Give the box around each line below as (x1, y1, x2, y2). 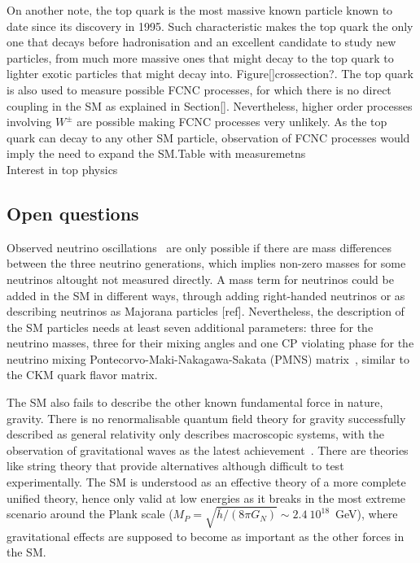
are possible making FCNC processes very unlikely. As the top (77, 113, 387, 130)
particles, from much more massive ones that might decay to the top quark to (7, 49, 394, 66)
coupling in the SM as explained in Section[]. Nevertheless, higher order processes (7, 97, 413, 114)
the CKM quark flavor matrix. (7, 366, 158, 383)
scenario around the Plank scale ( (7, 505, 173, 522)
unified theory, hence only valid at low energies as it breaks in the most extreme (7, 489, 406, 506)
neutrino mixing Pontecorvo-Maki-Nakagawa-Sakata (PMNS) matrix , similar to (7, 350, 409, 367)
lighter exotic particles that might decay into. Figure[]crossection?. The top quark (7, 65, 413, 82)
